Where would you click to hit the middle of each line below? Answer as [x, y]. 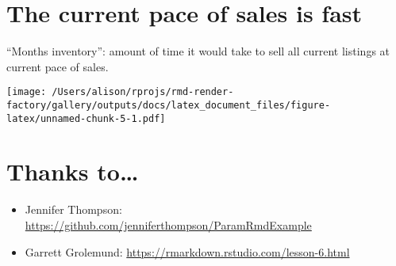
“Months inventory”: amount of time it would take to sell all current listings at [198, 51]
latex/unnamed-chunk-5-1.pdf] [86, 118]
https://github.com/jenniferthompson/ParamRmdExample [168, 225]
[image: [27, 92]
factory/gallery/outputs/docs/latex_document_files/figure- [169, 105]
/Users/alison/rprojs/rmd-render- [143, 92]
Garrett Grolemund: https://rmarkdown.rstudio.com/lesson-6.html [187, 251]
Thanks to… [73, 171]
